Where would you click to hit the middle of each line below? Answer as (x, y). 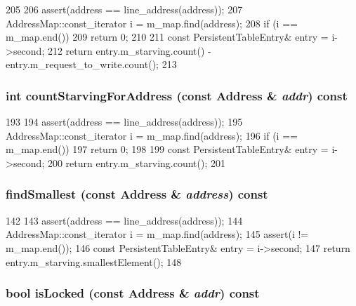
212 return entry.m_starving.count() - (129, 50)
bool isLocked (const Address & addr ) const (133, 293)
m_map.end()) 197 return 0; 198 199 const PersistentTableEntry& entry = (167, 149)
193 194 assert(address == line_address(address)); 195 (124, 122)
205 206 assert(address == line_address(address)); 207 (124, 9)
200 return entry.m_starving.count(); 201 (137, 162)
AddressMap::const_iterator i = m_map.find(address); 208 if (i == (152, 23)
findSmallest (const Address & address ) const (137, 194)
